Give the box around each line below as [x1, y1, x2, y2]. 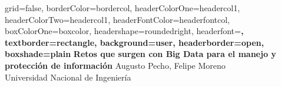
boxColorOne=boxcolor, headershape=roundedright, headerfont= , [5, 25, 244, 37]
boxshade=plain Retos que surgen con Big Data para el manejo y [5, 48, 276, 60]
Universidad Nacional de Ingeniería [5, 71, 131, 83]
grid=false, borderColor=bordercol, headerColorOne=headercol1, [5, 2, 240, 14]
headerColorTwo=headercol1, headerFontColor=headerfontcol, [5, 13, 230, 25]
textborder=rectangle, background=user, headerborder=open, [5, 36, 264, 48]
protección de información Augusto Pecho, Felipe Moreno [5, 59, 226, 71]
